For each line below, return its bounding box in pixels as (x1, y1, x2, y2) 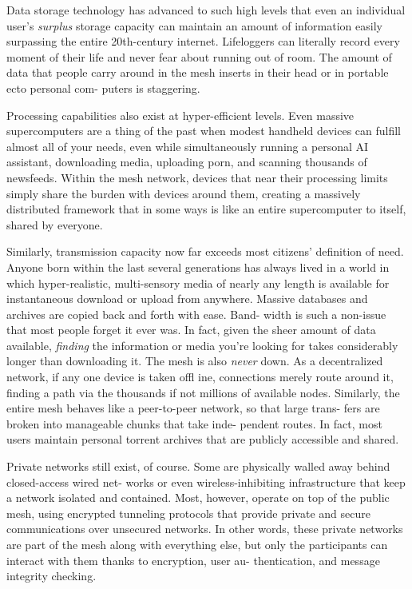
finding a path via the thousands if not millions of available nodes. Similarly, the (6, 384, 400, 400)
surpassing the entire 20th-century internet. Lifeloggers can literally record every (6, 33, 400, 50)
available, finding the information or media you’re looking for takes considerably (6, 336, 398, 353)
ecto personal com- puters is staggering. (6, 79, 200, 96)
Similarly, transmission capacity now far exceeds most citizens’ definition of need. (6, 243, 404, 260)
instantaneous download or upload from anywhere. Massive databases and (6, 290, 368, 307)
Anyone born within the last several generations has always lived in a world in (6, 258, 390, 275)
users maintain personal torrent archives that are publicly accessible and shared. (6, 431, 399, 448)
